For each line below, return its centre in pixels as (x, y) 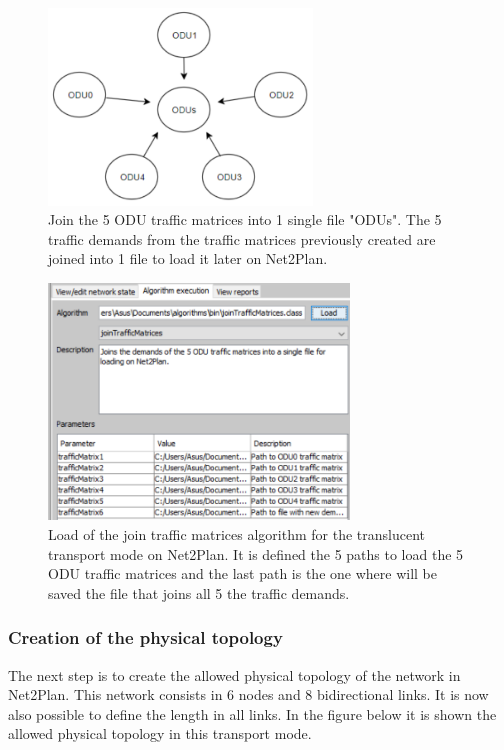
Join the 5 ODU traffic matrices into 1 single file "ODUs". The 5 (245, 219)
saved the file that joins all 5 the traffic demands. (199, 592)
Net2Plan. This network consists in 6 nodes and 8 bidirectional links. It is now (248, 694)
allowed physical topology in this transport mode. (160, 733)
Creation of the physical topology (145, 637)
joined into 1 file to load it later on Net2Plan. (188, 258)
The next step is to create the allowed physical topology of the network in (234, 674)
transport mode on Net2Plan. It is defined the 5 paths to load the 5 (256, 553)
